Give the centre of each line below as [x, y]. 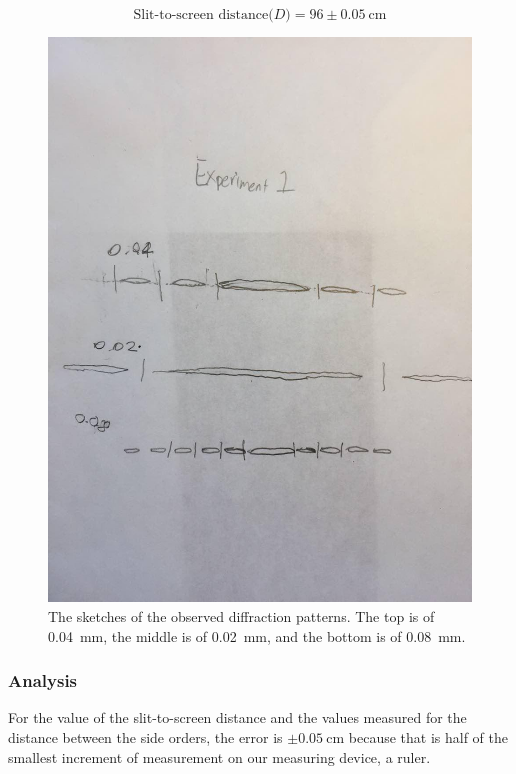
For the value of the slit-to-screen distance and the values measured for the [237, 717]
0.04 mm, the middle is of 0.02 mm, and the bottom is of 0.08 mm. [257, 635]
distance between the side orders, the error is [145, 736]
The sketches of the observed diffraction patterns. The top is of [241, 615]
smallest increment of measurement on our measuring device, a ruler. [219, 756]
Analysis [43, 680]
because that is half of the [428, 736]
